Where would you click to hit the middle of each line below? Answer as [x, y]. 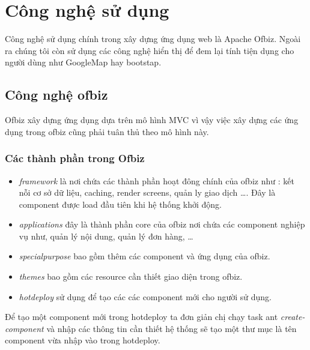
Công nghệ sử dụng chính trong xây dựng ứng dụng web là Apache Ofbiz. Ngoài [153, 39]
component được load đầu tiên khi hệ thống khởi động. [120, 204]
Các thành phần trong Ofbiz [75, 158]
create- [293, 317]
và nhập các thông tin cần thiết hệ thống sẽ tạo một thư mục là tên [172, 328]
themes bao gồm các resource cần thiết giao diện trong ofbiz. [131, 276]
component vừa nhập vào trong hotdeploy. [83, 340]
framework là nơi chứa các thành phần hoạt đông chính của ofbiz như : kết [157, 180]
